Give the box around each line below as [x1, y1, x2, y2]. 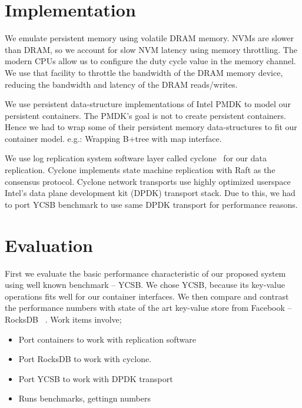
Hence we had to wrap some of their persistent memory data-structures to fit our [5, 121, 297, 133]
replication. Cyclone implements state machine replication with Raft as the [5, 164, 276, 176]
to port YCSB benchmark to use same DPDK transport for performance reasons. [5, 198, 298, 210]
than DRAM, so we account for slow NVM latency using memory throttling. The [5, 43, 297, 55]
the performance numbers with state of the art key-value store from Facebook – [5, 301, 292, 314]
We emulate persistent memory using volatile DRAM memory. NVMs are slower [5, 32, 294, 44]
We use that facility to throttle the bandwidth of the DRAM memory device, [5, 66, 283, 78]
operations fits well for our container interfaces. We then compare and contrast [5, 290, 289, 302]
